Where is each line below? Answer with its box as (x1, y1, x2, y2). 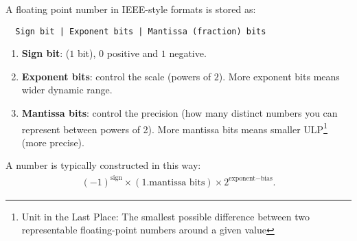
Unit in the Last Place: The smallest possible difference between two (21, 209, 310, 223)
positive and (106, 46, 159, 60)
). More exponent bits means (218, 69, 340, 83)
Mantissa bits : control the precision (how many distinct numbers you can (21, 106, 338, 120)
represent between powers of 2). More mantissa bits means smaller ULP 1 (21, 119, 327, 136)
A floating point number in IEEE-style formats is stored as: (5, 2, 256, 16)
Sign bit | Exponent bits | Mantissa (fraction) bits (15, 26, 266, 36)
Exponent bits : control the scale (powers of (21, 69, 211, 83)
